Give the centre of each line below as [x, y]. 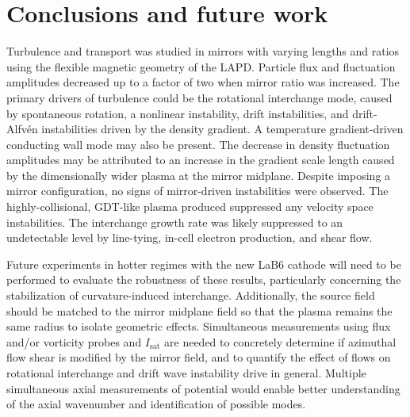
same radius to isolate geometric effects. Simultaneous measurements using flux [199, 326]
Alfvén [22, 129]
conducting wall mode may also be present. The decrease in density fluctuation [198, 144]
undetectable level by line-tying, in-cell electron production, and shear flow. [190, 237]
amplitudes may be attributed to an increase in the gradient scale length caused [201, 160]
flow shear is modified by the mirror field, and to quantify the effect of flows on [199, 357]
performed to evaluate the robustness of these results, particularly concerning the [204, 279]
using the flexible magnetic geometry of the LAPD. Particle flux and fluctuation [201, 66]
